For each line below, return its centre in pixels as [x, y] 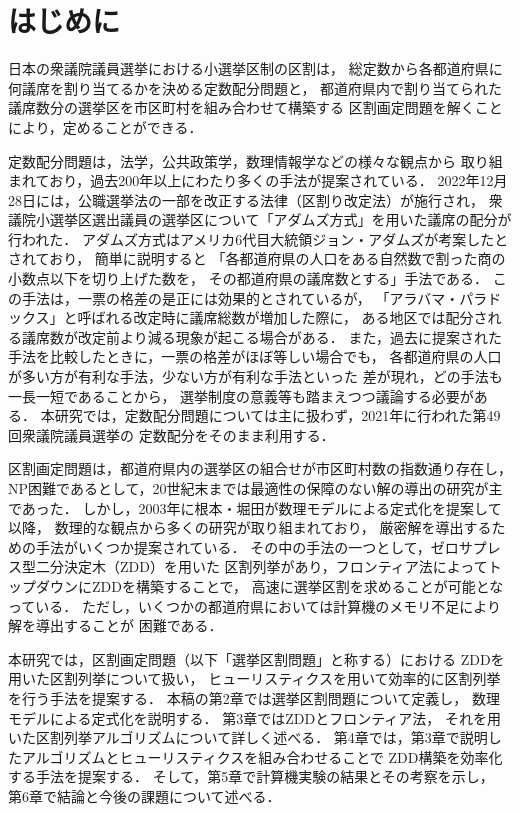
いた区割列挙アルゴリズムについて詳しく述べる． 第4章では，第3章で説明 [248, 737]
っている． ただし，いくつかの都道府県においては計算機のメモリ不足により [254, 605]
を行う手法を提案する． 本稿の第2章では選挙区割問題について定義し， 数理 [254, 697]
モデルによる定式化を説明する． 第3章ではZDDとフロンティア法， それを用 [255, 717]
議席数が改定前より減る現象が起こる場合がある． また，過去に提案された [262, 336]
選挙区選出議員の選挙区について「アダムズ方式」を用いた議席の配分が [280, 219]
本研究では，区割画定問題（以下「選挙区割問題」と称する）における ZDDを [256, 658]
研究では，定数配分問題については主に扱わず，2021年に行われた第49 [277, 415]
